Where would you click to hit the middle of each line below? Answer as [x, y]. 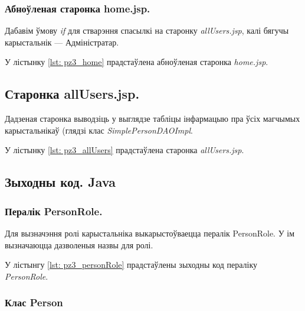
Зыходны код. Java [60, 182]
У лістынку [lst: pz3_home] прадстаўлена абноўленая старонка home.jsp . [137, 62]
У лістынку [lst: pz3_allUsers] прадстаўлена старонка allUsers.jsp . [124, 150]
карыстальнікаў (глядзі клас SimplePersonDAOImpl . [99, 130]
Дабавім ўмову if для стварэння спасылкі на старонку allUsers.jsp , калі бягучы [147, 30]
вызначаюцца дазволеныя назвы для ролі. [79, 244]
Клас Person [34, 302]
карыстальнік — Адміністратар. [62, 42]
